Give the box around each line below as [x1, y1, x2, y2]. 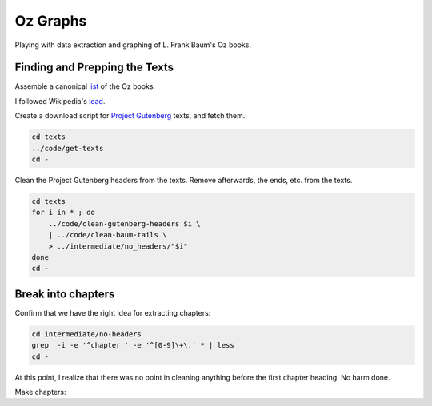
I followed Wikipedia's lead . [14, 96, 106, 105]
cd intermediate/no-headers [31, 329, 142, 339]
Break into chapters [14, 287, 115, 301]
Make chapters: [14, 387, 66, 396]
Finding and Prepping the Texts [14, 61, 174, 74]
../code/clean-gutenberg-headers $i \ [48, 219, 201, 228]
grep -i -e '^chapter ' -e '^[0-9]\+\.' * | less [31, 340, 235, 350]
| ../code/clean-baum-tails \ [48, 230, 167, 240]
